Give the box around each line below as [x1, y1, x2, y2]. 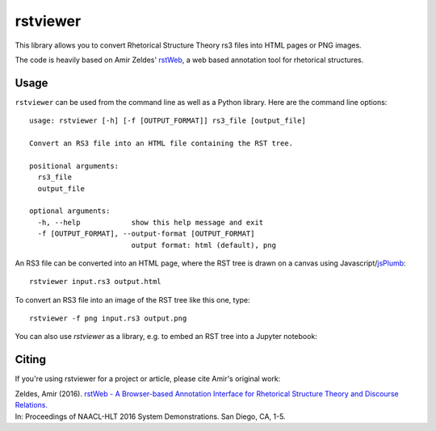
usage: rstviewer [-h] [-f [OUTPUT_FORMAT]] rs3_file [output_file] [29, 116, 306, 125]
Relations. [15, 400, 48, 410]
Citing [15, 353, 46, 366]
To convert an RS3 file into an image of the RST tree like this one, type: [15, 295, 250, 304]
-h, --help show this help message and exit [37, 218, 264, 227]
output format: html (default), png [131, 241, 276, 249]
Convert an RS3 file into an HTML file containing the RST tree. [29, 139, 294, 149]
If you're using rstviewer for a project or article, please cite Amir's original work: [15, 374, 281, 383]
